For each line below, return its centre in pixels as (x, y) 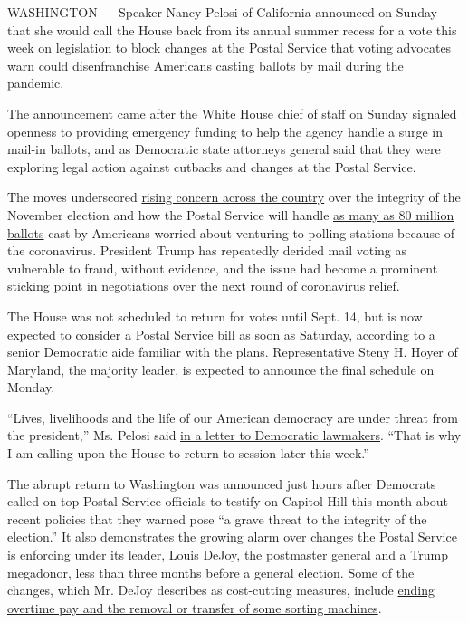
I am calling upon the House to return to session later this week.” (188, 453)
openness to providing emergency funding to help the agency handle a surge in (225, 131)
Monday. (31, 387)
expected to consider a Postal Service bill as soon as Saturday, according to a (221, 334)
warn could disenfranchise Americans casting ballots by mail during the (205, 65)
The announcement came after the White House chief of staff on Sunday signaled (232, 113)
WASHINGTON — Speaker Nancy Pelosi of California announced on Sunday (222, 12)
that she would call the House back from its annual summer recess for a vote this (232, 29)
